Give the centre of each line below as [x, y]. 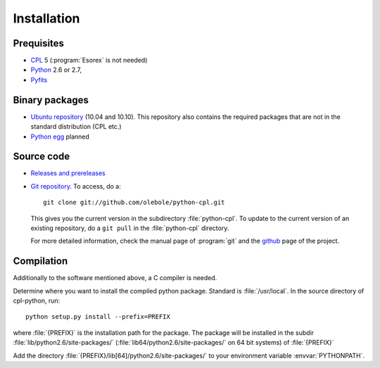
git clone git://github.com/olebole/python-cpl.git [134, 203]
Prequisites [39, 43]
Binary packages [51, 100]
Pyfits [39, 80]
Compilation [40, 261]
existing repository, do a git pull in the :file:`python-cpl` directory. [130, 228]
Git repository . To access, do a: [76, 186]
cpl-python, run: [37, 301]
